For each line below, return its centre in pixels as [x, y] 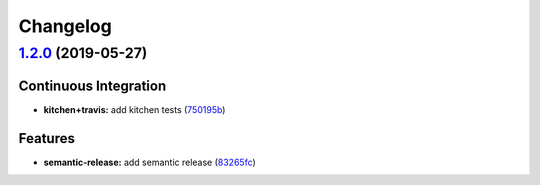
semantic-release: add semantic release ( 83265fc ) [150, 162]
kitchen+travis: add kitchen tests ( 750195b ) [134, 109]
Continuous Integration [92, 85]
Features [46, 138]
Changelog [65, 26]
